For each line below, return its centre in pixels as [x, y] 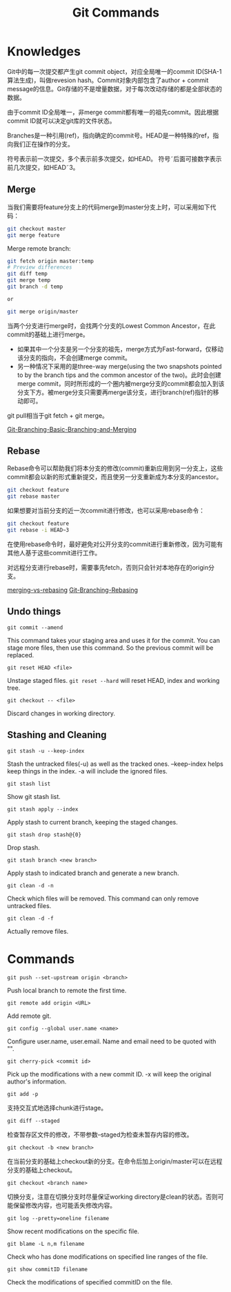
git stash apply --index [43, 809]
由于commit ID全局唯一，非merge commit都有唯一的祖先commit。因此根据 [113, 112]
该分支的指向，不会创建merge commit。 [74, 358]
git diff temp [28, 274]
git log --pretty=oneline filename [58, 1218]
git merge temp [29, 280]
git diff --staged [33, 1121]
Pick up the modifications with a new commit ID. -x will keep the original [109, 1074]
